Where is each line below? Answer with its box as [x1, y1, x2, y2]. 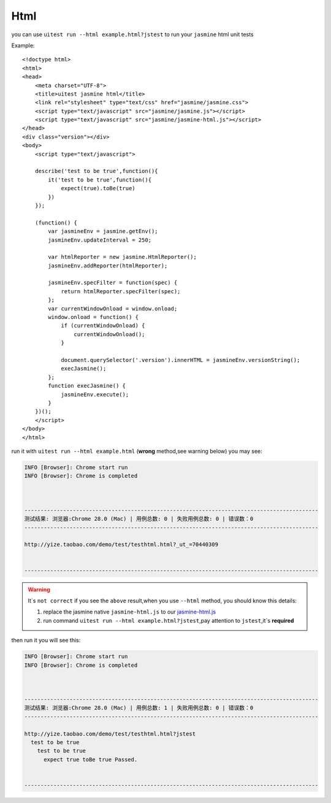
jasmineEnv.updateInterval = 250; [48, 236, 152, 244]
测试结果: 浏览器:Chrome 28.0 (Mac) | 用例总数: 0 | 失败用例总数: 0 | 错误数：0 [24, 515, 254, 523]
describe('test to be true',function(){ [34, 167, 159, 175]
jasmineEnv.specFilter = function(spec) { [48, 279, 178, 286]
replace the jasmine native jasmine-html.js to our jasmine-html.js [43, 608, 216, 616]
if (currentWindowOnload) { [61, 322, 145, 329]
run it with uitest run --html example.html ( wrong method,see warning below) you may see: [11, 447, 263, 455]
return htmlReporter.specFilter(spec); [61, 288, 181, 294]
